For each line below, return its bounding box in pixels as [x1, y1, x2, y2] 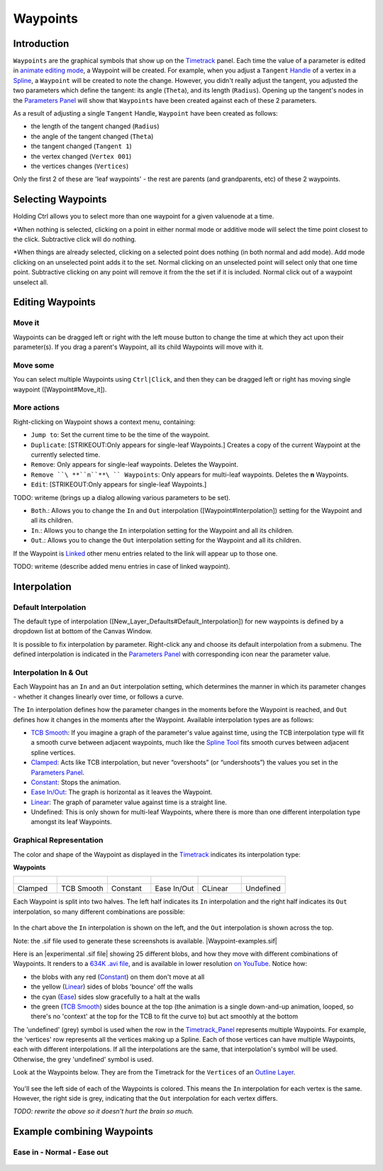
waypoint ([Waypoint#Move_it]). [13, 385, 107, 394]
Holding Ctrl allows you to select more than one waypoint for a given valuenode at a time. [13, 212, 274, 221]
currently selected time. [30, 450, 101, 459]
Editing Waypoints [13, 296, 96, 309]
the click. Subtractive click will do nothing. [13, 235, 137, 244]
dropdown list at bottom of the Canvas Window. [13, 627, 152, 636]
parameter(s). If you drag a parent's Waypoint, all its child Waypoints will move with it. [13, 343, 264, 351]
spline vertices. [30, 748, 76, 757]
